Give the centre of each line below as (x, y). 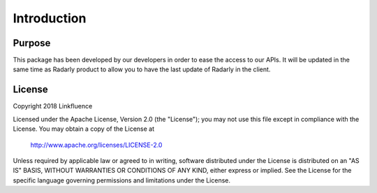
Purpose (32, 43)
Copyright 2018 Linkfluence (53, 106)
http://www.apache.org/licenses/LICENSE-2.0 (96, 145)
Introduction (50, 18)
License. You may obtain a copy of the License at (84, 129)
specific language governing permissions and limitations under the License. (121, 180)
